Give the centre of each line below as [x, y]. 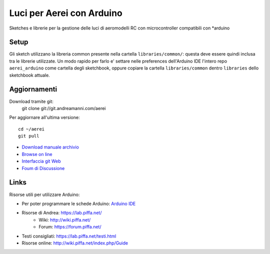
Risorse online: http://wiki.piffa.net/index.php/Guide [75, 243]
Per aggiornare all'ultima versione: [44, 117]
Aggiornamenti [33, 89]
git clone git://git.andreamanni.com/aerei [64, 108]
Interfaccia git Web [41, 161]
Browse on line [37, 154]
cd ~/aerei [31, 129]
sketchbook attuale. [29, 75]
